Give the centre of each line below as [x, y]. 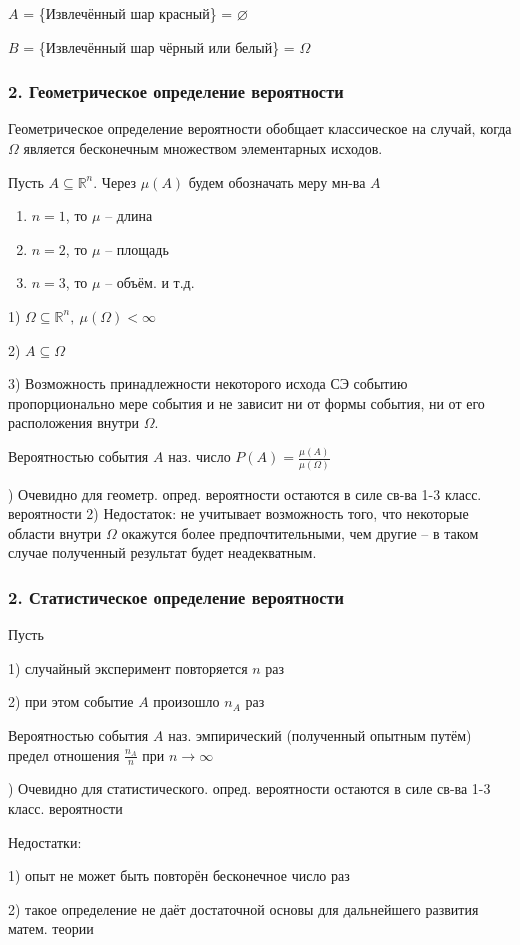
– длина [129, 215]
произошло [186, 701]
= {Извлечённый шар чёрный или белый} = [159, 46]
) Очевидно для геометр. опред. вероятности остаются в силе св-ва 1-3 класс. [245, 493]
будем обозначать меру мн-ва [277, 181]
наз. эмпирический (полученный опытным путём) [320, 734]
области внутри [55, 532]
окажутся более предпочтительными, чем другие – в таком [300, 532]
